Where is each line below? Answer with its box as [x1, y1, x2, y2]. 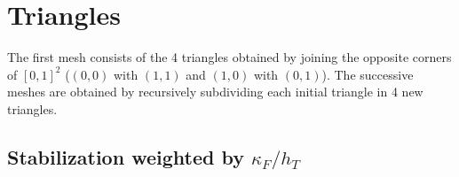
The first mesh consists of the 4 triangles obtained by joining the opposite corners [7, 48, 452, 66]
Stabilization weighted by [7, 142, 244, 170]
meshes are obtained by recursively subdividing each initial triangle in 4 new [7, 82, 423, 101]
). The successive [321, 65, 414, 83]
